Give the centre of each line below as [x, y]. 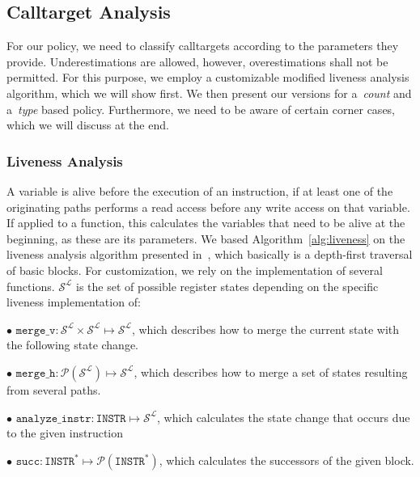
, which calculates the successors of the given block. [286, 460]
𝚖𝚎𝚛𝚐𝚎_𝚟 [36, 330]
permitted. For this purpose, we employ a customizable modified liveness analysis [208, 77]
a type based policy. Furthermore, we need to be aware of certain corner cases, [201, 109]
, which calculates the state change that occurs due [284, 417]
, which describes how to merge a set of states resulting [271, 371]
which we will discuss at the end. [88, 125]
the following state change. [73, 345]
